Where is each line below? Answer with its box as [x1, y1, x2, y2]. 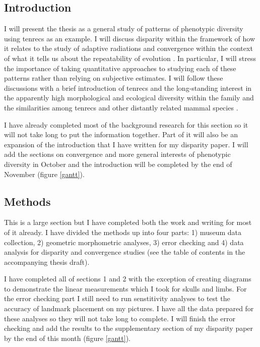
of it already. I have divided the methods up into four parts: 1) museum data [4, 226, 241, 237]
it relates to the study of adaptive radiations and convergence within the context [4, 43, 253, 53]
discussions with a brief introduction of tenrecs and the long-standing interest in [4, 82, 252, 93]
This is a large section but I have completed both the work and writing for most [4, 217, 252, 227]
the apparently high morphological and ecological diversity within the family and [4, 92, 254, 103]
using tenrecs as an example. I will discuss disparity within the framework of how [4, 33, 255, 43]
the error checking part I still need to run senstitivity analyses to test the [4, 293, 230, 304]
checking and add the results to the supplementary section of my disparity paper [4, 323, 253, 333]
